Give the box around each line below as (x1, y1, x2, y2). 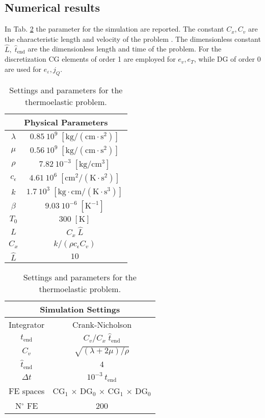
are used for (5, 63, 42, 74)
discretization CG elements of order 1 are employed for (5, 54, 176, 64)
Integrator (9, 318, 45, 330)
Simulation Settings (40, 303, 120, 315)
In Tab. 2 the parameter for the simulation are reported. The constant (5, 23, 224, 34)
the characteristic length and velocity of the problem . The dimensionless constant (5, 33, 261, 44)
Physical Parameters (24, 116, 108, 128)
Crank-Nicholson (72, 318, 132, 330)
